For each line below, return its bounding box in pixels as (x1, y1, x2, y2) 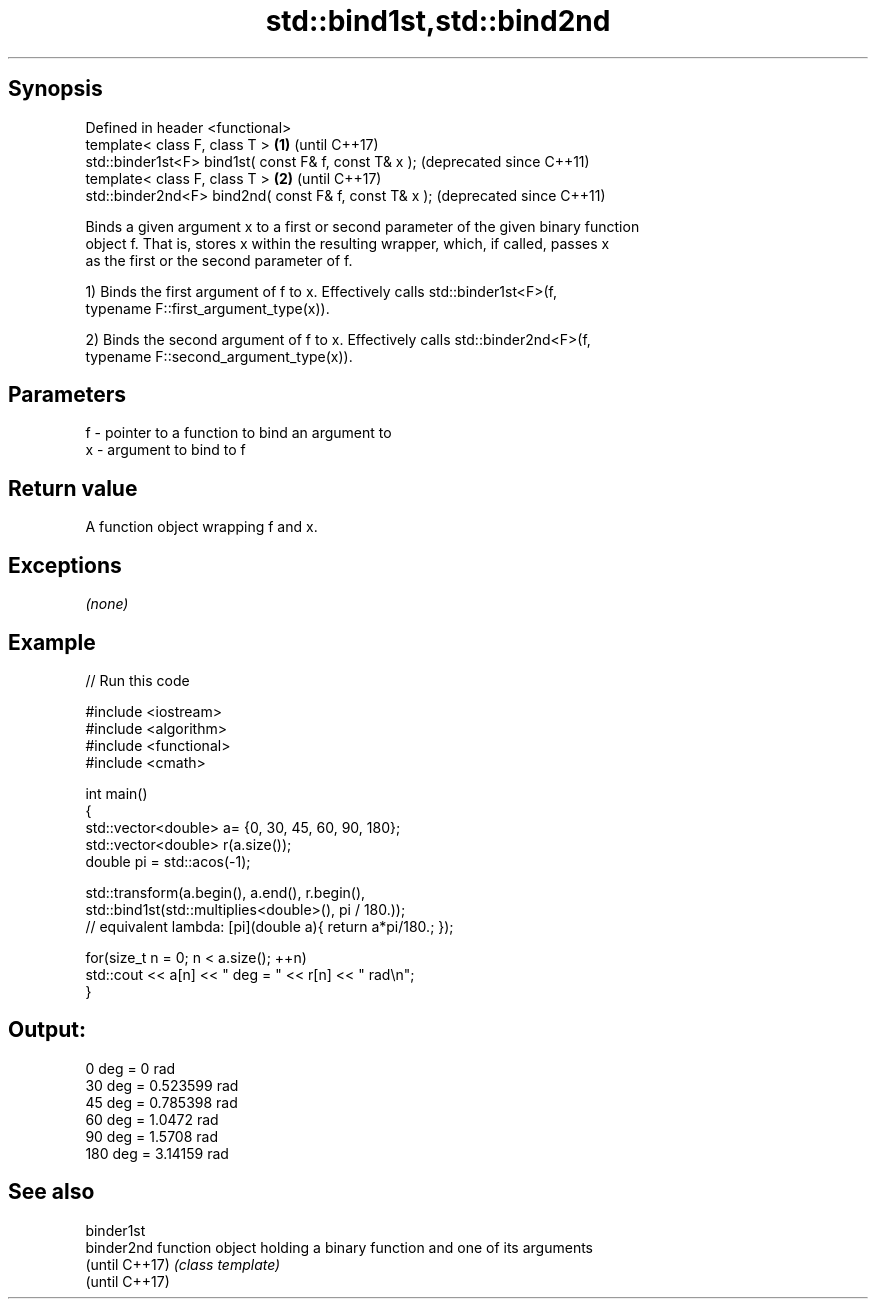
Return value (8, 475, 138, 501)
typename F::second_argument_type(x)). (85, 347, 353, 365)
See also (8, 1179, 95, 1205)
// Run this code (85, 671, 190, 689)
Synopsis (8, 76, 103, 102)
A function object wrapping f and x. (85, 518, 318, 536)
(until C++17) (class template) (85, 1255, 281, 1273)
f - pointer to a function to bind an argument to (85, 424, 392, 442)
